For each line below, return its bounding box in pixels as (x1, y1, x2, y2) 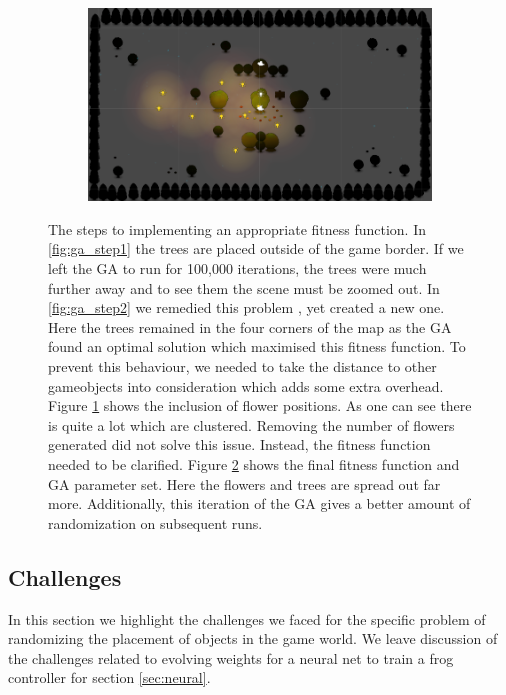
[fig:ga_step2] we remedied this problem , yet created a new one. (48, 297, 445, 318)
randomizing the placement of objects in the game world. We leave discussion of (8, 628, 498, 649)
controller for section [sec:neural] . (8, 667, 211, 688)
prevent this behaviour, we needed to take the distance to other (48, 356, 437, 377)
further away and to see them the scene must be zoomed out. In (48, 277, 440, 298)
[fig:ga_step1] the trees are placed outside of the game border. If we (48, 238, 464, 259)
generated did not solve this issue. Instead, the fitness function (48, 434, 431, 455)
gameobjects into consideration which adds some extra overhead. (48, 375, 444, 396)
